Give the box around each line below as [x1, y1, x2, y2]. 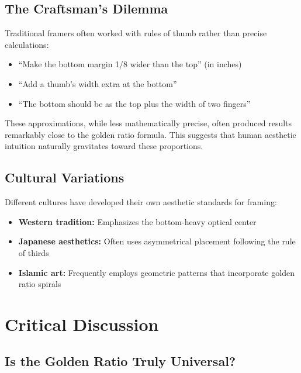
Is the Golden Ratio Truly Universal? [5, 352, 236, 370]
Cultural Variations [5, 168, 124, 186]
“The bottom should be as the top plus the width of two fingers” [18, 97, 251, 109]
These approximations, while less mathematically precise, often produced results [5, 117, 292, 129]
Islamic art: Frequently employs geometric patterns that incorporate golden [18, 266, 295, 278]
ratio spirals [18, 278, 61, 290]
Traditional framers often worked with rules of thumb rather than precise [5, 27, 267, 39]
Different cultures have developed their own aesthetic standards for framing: [5, 196, 277, 208]
